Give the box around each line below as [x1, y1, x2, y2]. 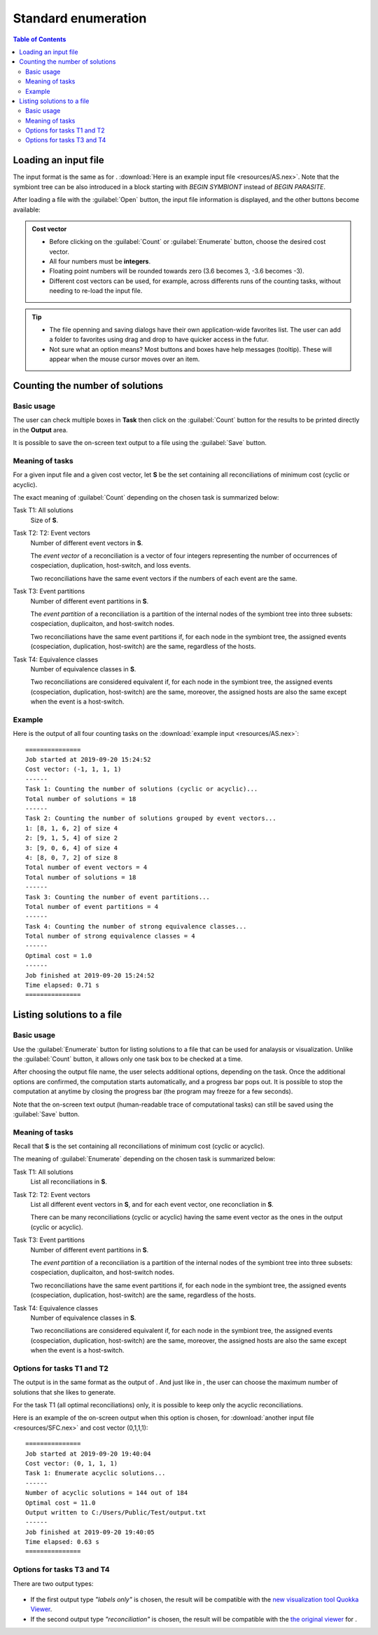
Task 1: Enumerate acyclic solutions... [25, 1469, 166, 1477]
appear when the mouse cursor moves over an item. [49, 355, 200, 364]
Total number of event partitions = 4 [25, 903, 159, 910]
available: [13, 205, 41, 214]
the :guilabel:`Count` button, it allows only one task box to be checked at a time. [13, 1055, 243, 1063]
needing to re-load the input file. [49, 287, 143, 295]
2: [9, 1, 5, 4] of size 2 [25, 834, 118, 842]
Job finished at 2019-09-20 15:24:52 [25, 971, 155, 979]
